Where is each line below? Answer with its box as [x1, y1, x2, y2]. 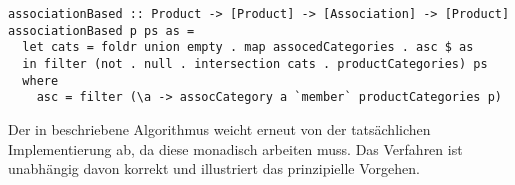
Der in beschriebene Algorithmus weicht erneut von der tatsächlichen [8, 118, 431, 139]
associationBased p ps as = [8, 23, 195, 38]
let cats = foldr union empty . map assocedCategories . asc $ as [22, 40, 474, 55]
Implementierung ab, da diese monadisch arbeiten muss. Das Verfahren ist [8, 138, 463, 159]
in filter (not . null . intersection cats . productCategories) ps [22, 56, 488, 71]
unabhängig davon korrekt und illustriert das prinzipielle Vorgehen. [8, 158, 420, 179]
